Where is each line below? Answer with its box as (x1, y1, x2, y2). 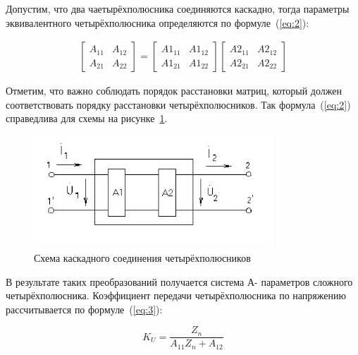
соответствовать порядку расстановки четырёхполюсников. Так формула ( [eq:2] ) (6, 97, 351, 112)
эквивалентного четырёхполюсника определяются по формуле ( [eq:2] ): (6, 15, 309, 30)
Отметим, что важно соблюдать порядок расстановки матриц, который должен (6, 83, 342, 98)
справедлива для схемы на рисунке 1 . (6, 111, 168, 126)
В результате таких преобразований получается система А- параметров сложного (6, 274, 353, 289)
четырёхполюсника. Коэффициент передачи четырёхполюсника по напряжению (6, 288, 346, 303)
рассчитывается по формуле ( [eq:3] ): (6, 301, 163, 316)
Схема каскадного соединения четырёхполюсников (34, 250, 251, 265)
